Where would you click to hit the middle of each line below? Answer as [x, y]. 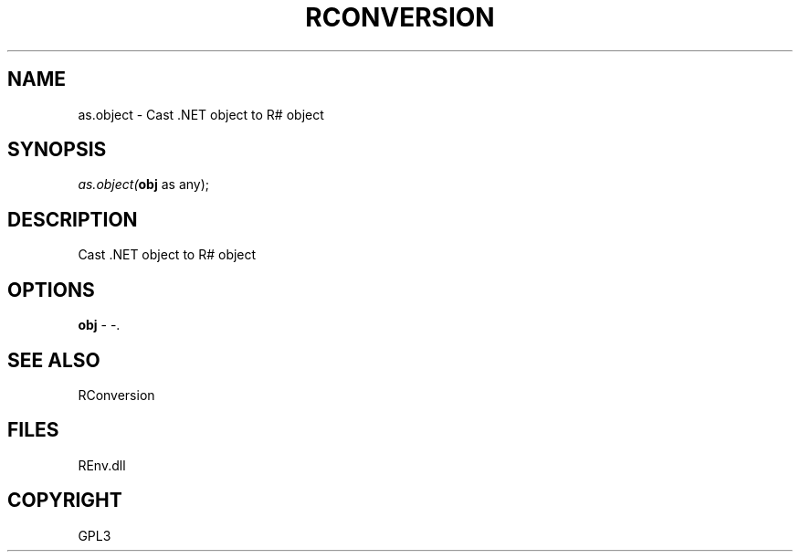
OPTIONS [51, 290]
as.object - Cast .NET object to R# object [201, 114]
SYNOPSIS [57, 150]
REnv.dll [102, 465]
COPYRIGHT [65, 501]
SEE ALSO [54, 360]
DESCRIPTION [73, 219]
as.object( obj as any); [144, 185]
